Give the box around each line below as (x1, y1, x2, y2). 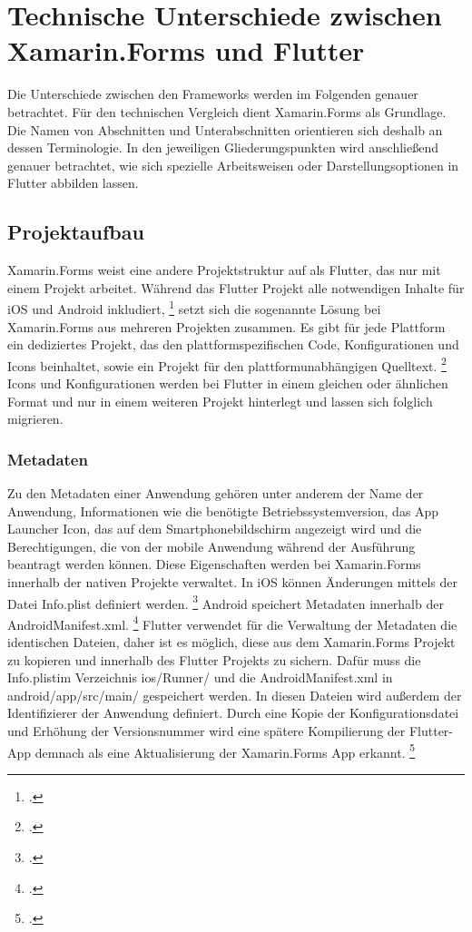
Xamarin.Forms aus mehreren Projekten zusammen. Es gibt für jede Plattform (7, 317, 446, 336)
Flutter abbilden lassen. (7, 173, 139, 192)
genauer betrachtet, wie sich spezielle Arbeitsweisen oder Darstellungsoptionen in (7, 155, 459, 174)
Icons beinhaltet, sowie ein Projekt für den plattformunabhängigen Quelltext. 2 (7, 353, 447, 375)
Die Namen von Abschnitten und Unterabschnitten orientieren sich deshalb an (7, 120, 443, 139)
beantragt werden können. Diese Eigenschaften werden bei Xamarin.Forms (7, 554, 421, 574)
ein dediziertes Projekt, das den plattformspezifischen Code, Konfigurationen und (7, 335, 459, 354)
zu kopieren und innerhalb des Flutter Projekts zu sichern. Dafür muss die (7, 650, 421, 669)
